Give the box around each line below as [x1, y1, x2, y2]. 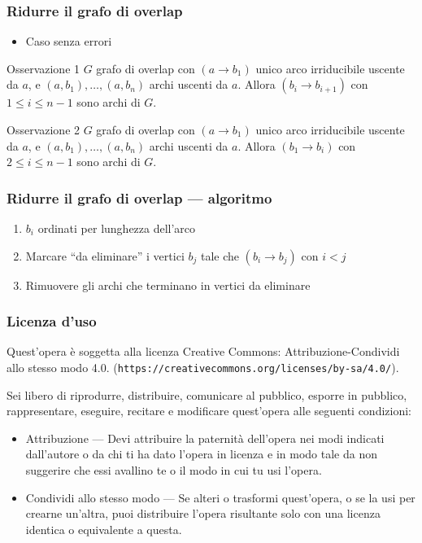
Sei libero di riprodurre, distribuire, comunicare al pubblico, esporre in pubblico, [7, 386, 407, 403]
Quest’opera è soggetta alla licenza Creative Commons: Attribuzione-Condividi [7, 343, 400, 360]
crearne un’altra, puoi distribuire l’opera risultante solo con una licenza [25, 505, 381, 522]
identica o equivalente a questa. [25, 520, 182, 537]
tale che [200, 247, 239, 264]
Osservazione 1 [7, 59, 80, 77]
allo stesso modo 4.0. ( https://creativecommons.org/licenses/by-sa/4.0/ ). [7, 359, 399, 375]
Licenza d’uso [7, 311, 97, 331]
